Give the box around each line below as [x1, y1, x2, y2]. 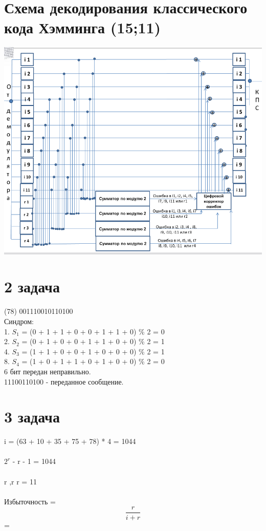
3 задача [4, 406, 60, 427]
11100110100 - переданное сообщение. [4, 376, 124, 387]
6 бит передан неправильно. [4, 366, 91, 376]
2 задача [4, 276, 60, 297]
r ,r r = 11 [4, 476, 37, 486]
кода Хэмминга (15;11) [4, 17, 161, 38]
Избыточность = [4, 496, 56, 506]
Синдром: [4, 316, 34, 327]
